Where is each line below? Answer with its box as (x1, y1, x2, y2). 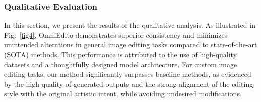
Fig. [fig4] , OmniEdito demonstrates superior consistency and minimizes (4, 29, 228, 40)
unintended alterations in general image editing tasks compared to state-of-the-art (4, 39, 257, 50)
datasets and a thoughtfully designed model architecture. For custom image (4, 59, 237, 69)
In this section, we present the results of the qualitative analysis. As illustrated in (4, 20, 255, 30)
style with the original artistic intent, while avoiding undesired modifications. (4, 88, 242, 99)
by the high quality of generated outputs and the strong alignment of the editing (4, 78, 253, 89)
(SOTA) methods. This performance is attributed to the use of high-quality (4, 49, 237, 59)
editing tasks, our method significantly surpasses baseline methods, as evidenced (4, 69, 251, 79)
